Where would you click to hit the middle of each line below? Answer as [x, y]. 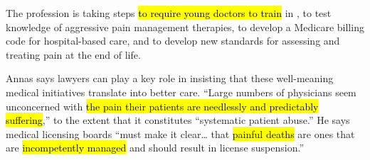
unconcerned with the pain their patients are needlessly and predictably [162, 106]
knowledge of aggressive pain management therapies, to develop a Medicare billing [185, 27]
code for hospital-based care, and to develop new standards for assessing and [173, 41]
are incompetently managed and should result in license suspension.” [155, 148]
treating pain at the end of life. [73, 54]
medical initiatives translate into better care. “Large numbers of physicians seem [181, 92]
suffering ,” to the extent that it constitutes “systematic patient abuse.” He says [178, 120]
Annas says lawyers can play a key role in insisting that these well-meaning [170, 78]
